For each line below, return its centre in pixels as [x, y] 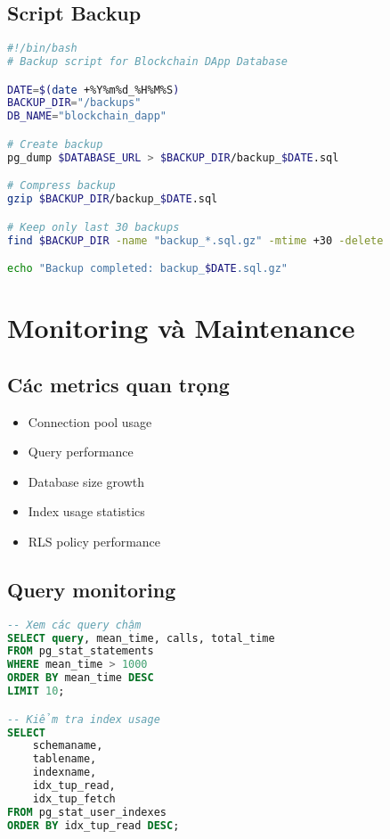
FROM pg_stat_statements [81, 651]
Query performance [81, 452]
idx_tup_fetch [74, 798]
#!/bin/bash [42, 49]
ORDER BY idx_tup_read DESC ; [93, 825]
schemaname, [68, 746]
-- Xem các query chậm [74, 625]
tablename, [65, 759]
